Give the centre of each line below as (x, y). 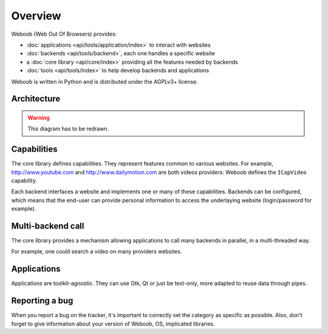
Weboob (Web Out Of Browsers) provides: (64, 34)
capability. (24, 180)
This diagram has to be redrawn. (68, 129)
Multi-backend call (48, 226)
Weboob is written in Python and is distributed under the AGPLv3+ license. (105, 81)
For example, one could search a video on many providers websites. (97, 252)
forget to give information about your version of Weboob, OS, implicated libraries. (113, 324)
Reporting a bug (42, 301)
